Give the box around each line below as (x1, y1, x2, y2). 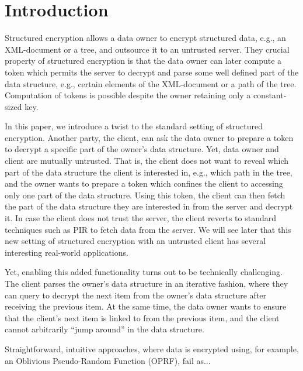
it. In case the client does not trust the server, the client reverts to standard (5, 212, 276, 224)
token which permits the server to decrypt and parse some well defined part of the (5, 66, 299, 78)
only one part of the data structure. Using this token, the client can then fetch (5, 188, 285, 201)
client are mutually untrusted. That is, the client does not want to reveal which (5, 154, 289, 167)
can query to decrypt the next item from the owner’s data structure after (5, 288, 267, 301)
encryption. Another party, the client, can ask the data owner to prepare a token (5, 131, 294, 143)
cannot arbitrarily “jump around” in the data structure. (5, 323, 204, 335)
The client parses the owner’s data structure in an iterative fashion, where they (5, 277, 288, 289)
